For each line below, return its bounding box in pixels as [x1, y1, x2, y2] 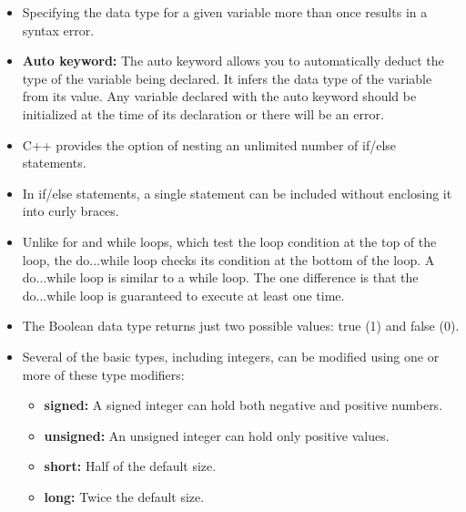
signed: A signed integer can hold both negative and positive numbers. [44, 395, 443, 415]
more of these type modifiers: [22, 364, 185, 384]
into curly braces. [22, 201, 119, 220]
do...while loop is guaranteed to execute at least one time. [22, 285, 345, 304]
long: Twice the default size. [44, 486, 205, 506]
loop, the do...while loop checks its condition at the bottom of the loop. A [22, 250, 435, 269]
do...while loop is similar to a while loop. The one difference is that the [22, 268, 419, 287]
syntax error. [22, 20, 95, 39]
